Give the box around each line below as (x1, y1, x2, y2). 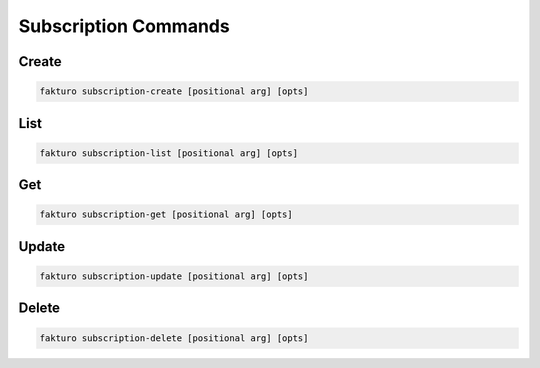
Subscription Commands (18, 15, 230, 37)
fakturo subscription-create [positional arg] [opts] (39, 86, 309, 97)
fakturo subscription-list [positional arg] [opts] (39, 147, 299, 159)
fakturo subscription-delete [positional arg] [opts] (39, 332, 309, 344)
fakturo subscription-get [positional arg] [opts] (39, 209, 294, 220)
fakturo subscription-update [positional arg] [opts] (39, 270, 309, 282)
